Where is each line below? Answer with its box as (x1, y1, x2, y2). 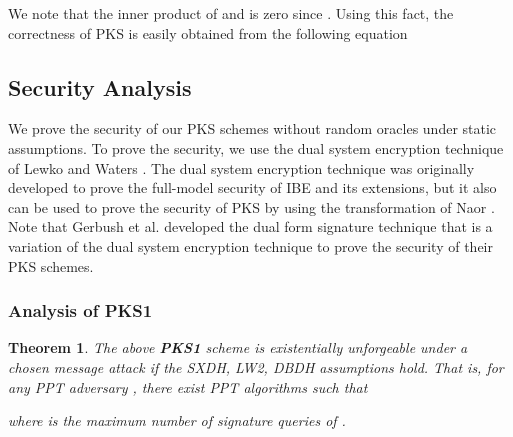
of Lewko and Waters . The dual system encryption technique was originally (8, 157, 475, 178)
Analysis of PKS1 (8, 298, 153, 323)
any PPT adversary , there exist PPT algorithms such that (8, 376, 368, 397)
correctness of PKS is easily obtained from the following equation (8, 22, 408, 43)
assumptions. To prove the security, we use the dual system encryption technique (8, 137, 504, 158)
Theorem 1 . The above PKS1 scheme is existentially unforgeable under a (8, 337, 468, 358)
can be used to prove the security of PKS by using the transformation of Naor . (8, 196, 495, 217)
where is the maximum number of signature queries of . (8, 410, 346, 431)
